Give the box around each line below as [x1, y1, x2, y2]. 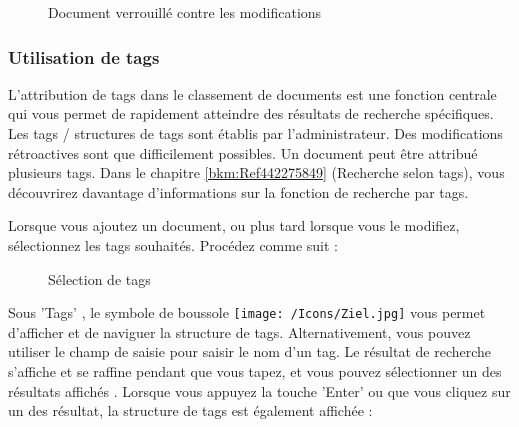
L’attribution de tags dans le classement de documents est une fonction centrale [8, 83, 497, 104]
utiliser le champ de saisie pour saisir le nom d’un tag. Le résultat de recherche [8, 341, 492, 362]
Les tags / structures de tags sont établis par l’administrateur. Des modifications [8, 123, 503, 143]
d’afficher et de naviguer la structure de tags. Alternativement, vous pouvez [8, 321, 471, 342]
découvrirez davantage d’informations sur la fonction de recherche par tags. [8, 181, 469, 202]
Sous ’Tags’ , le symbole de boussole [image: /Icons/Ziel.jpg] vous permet [8, 302, 486, 323]
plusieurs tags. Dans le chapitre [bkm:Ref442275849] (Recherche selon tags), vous [8, 162, 505, 183]
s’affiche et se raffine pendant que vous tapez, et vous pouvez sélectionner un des [8, 361, 502, 381]
